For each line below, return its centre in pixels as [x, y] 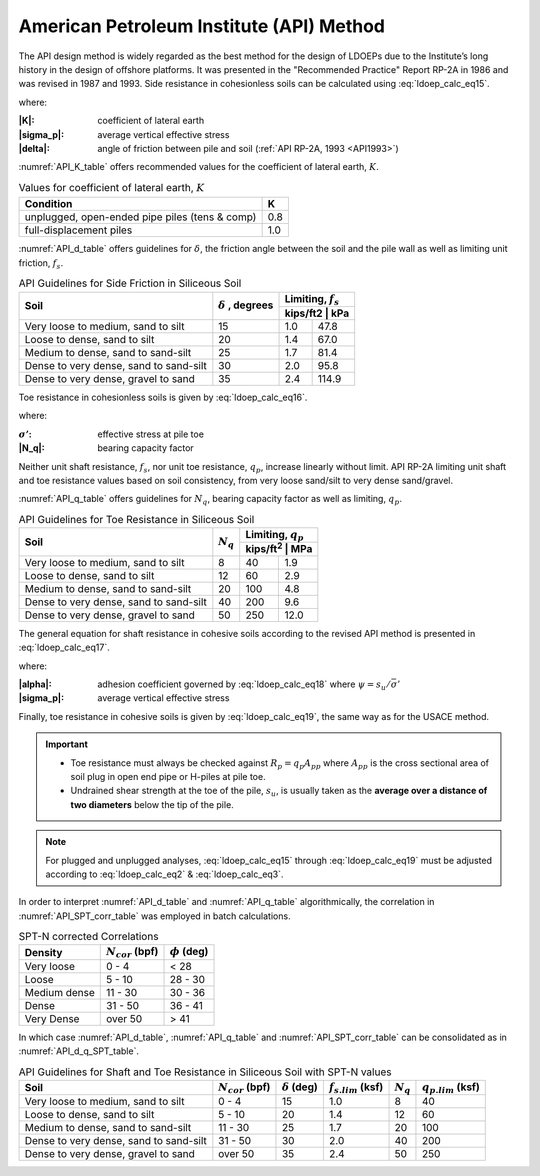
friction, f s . [41, 263]
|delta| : [34, 148]
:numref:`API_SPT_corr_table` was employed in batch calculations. [154, 916]
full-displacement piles [78, 230]
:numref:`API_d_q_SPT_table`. [79, 1051]
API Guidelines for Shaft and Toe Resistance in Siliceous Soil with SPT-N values [205, 1072]
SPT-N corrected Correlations [88, 937]
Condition [48, 204]
